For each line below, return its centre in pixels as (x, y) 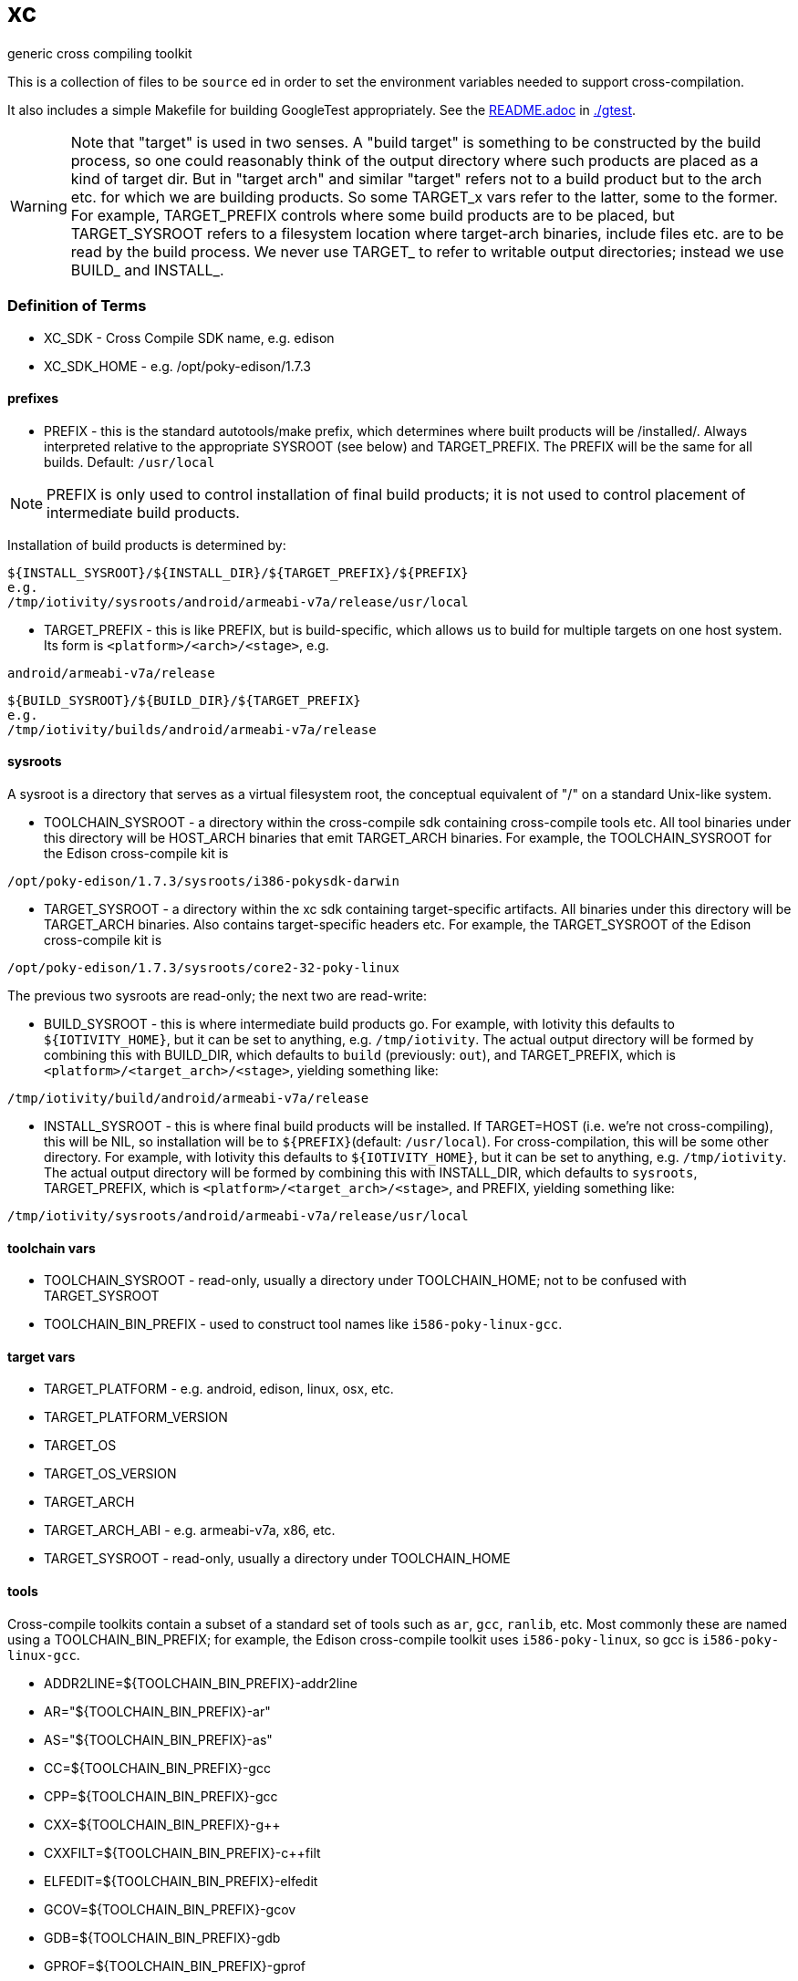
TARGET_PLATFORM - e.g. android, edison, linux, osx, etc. (219, 1389)
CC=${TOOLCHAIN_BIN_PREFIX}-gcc (157, 1768)
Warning (39, 206)
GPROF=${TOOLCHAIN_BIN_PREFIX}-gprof (175, 1965)
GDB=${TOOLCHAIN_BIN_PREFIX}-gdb (162, 1937)
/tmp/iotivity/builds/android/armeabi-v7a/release (192, 729)
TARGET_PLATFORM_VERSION (136, 1417)
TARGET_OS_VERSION (110, 1474)
